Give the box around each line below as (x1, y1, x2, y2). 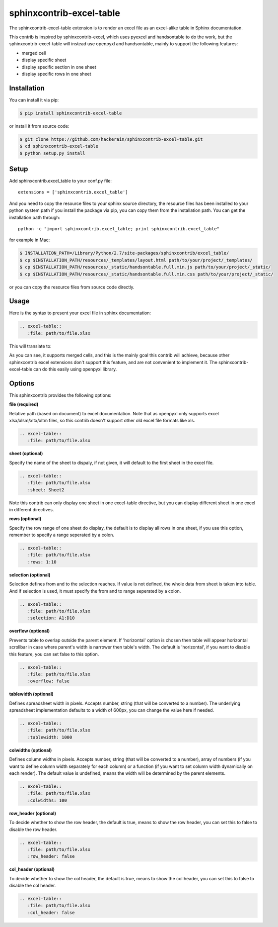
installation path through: (9, 214, 61, 220)
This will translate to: (9, 343, 52, 349)
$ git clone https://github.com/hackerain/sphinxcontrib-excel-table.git (19, 136, 203, 142)
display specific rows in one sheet (21, 71, 91, 77)
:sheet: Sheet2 (27, 487, 65, 492)
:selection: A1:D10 (27, 615, 75, 621)
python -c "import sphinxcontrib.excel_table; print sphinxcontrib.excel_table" (18, 226, 220, 231)
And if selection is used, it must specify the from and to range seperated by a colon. (9, 588, 181, 594)
